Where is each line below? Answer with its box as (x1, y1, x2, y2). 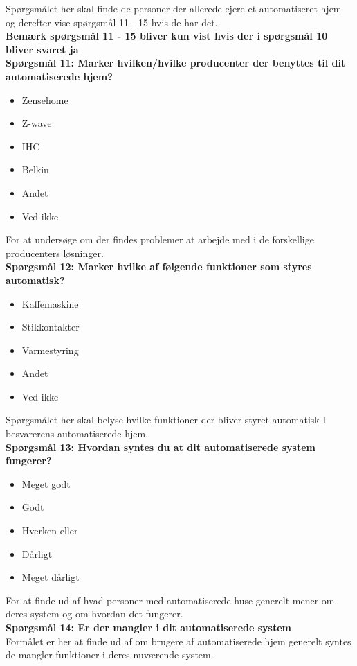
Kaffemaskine (21, 296, 79, 310)
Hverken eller (21, 523, 78, 538)
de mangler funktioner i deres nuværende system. (6, 647, 214, 662)
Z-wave (21, 116, 52, 130)
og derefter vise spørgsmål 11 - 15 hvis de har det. (6, 15, 218, 29)
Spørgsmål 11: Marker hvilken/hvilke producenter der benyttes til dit (6, 55, 346, 70)
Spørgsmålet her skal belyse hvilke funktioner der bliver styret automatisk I (6, 412, 327, 427)
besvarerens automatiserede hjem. (6, 426, 149, 441)
